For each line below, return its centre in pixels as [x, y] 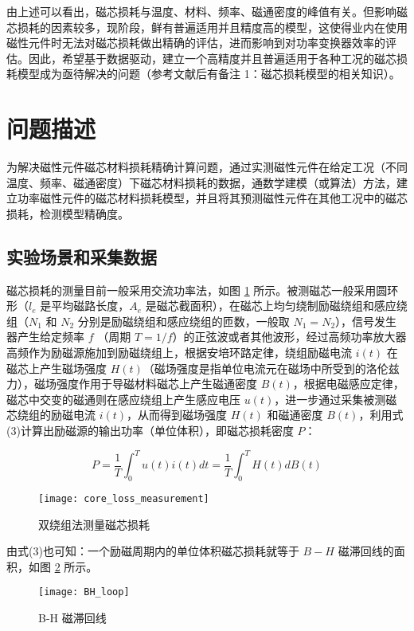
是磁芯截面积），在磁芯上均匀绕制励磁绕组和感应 [271, 306]
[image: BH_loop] [84, 592]
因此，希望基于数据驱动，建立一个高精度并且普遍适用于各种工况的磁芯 [212, 58]
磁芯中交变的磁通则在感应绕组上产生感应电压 [123, 399]
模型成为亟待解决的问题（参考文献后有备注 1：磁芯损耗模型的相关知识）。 [209, 74]
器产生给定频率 [45, 337]
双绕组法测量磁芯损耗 [94, 524]
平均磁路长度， [90, 306]
